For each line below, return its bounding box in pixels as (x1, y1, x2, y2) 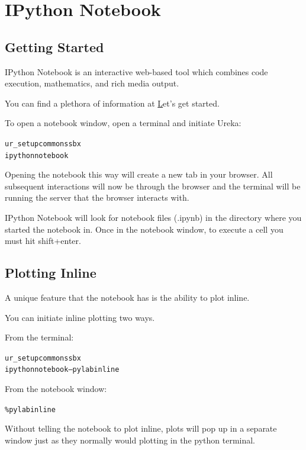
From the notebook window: (5, 382, 107, 395)
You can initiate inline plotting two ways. (5, 311, 155, 323)
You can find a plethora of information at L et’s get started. (5, 97, 220, 109)
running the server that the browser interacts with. (5, 191, 189, 204)
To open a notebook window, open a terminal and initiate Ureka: (5, 117, 241, 129)
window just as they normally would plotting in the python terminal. (5, 433, 256, 446)
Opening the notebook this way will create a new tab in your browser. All (5, 168, 273, 181)
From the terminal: (5, 331, 74, 343)
